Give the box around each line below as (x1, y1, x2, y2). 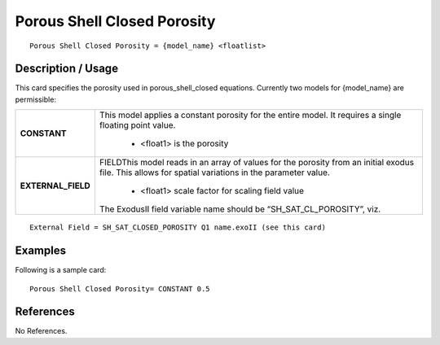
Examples (15, 244, 67, 258)
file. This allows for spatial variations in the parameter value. (99, 167, 330, 178)
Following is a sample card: (15, 265, 107, 275)
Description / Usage (15, 62, 118, 76)
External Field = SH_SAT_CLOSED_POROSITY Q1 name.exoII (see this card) (29, 223, 326, 232)
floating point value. (99, 120, 176, 131)
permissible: (15, 94, 57, 104)
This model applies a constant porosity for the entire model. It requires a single (99, 110, 402, 121)
